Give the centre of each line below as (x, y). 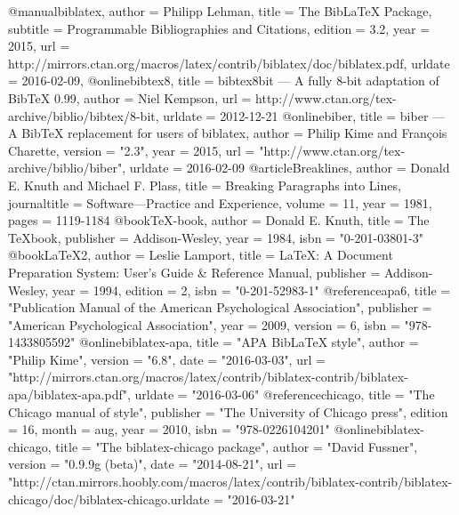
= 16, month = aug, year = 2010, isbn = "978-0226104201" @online (192, 429)
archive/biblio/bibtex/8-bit (82, 115)
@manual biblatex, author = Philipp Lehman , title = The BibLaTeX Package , (220, 11)
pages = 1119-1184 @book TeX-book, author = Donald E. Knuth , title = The (219, 220)
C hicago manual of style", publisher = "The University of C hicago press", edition (228, 411)
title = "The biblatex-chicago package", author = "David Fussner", (237, 446)
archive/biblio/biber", (67, 168)
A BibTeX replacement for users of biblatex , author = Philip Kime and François (228, 133)
